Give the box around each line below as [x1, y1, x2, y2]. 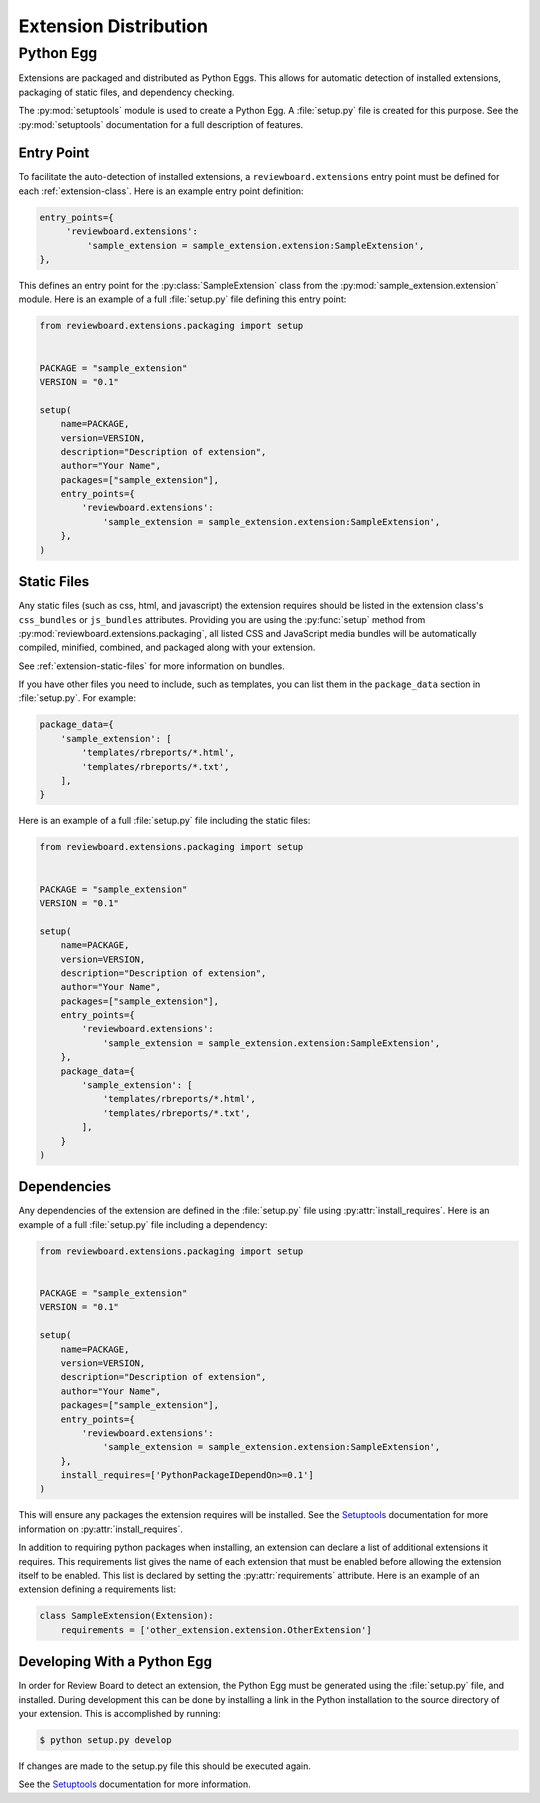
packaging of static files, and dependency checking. [18, 86, 235, 98]
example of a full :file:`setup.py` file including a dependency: [18, 1218, 268, 1230]
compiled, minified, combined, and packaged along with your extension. [18, 641, 316, 654]
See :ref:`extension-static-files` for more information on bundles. [18, 660, 285, 672]
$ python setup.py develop [39, 1735, 172, 1746]
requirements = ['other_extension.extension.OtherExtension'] [60, 1624, 372, 1635]
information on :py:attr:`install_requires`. [18, 1523, 184, 1535]
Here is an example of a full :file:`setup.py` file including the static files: [18, 815, 311, 827]
